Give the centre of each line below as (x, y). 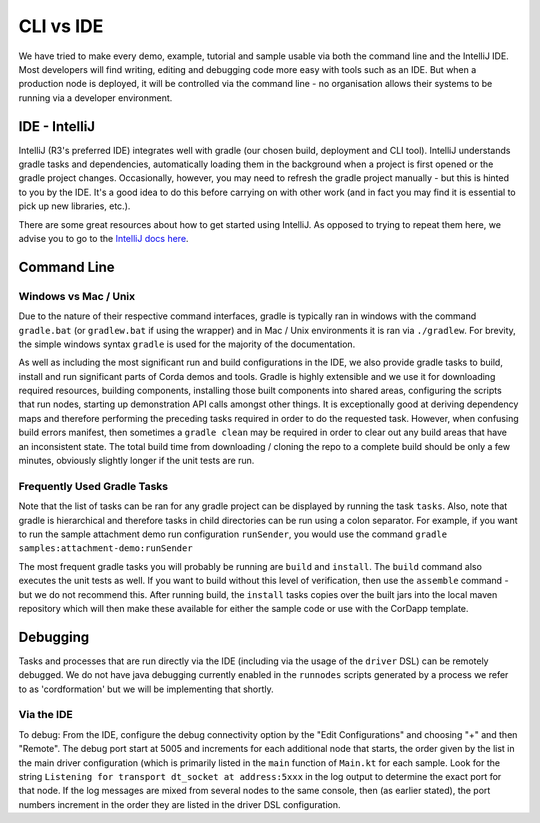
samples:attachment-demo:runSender (106, 548)
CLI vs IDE (61, 26)
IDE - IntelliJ (56, 126)
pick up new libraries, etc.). (74, 206)
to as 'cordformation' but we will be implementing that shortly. (146, 689)
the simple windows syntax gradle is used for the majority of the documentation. (187, 344)
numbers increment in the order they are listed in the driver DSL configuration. (179, 804)
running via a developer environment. (95, 97)
